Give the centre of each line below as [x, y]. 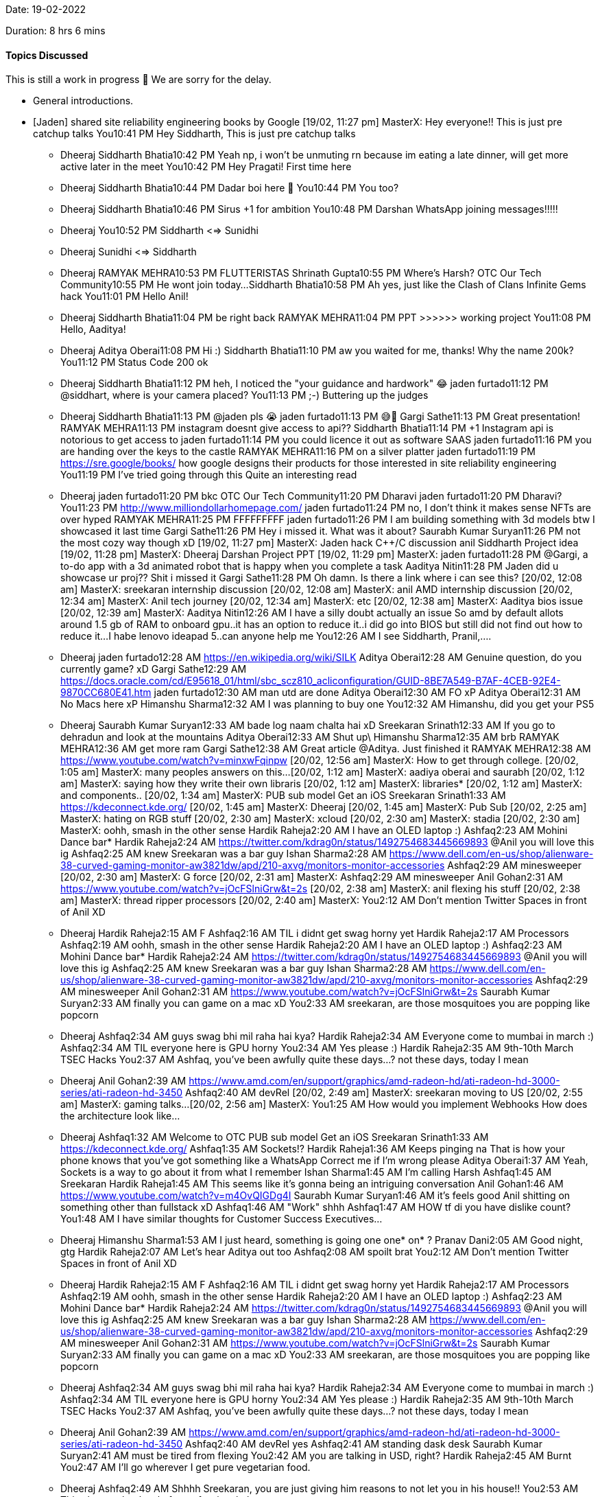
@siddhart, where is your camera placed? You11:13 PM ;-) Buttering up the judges [244, 395]
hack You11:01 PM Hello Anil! [124, 297]
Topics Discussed [47, 55]
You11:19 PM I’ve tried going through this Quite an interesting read [209, 475]
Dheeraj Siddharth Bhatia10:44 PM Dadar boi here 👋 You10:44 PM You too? [230, 188]
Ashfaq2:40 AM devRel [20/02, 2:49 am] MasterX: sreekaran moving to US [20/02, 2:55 [384, 1093]
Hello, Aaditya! [93, 329]
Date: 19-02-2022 [46, 9]
